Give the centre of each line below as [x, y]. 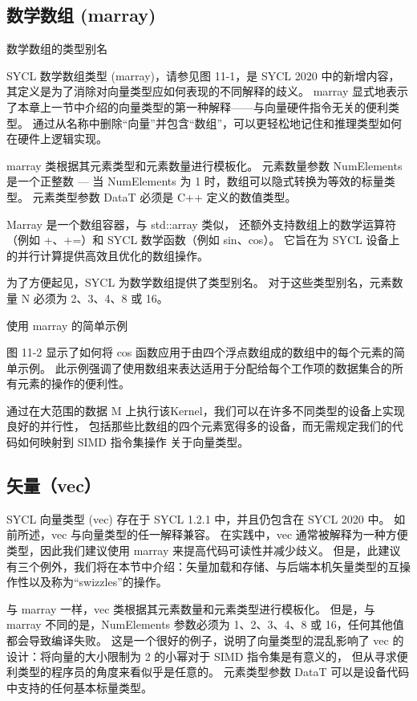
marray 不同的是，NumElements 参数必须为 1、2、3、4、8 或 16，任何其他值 [205, 624]
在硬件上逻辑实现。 [57, 139]
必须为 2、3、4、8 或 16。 [101, 298]
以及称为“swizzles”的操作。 [98, 582]
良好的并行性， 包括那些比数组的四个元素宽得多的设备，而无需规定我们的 [199, 426]
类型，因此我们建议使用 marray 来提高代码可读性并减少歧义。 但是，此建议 [204, 550]
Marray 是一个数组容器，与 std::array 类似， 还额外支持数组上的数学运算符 [201, 224]
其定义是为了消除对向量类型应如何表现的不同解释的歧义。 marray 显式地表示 [207, 91]
